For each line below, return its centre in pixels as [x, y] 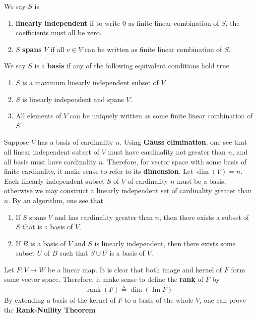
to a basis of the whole [159, 300]
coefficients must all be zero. [59, 32]
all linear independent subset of [52, 151]
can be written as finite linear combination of [153, 49]
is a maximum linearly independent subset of [91, 82]
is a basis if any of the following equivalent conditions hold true [132, 66]
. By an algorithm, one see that [56, 200]
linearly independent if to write [68, 23]
